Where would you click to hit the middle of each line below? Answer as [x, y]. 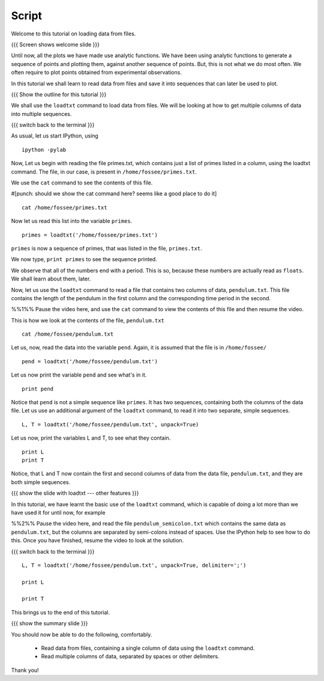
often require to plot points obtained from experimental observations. [97, 73]
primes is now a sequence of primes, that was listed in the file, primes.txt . [106, 248]
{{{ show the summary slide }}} [49, 623]
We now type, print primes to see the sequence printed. [84, 259]
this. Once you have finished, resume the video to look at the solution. [97, 540]
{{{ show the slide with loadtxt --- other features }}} [75, 493]
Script [26, 16]
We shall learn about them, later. [51, 279]
